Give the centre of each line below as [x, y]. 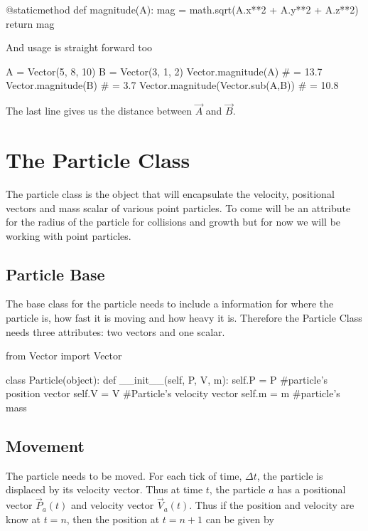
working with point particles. [69, 235]
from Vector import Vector [64, 356]
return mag [30, 23]
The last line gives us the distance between [99, 111]
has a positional [312, 489]
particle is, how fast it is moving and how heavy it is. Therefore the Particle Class [184, 318]
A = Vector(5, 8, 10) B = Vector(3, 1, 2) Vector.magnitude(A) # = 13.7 [164, 71]
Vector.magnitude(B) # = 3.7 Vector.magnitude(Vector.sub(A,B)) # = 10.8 [172, 85]
